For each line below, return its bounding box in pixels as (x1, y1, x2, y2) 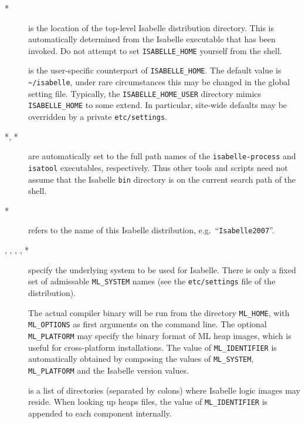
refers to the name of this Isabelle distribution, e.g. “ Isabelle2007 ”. (28, 224, 274, 236)
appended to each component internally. (28, 407, 172, 419)
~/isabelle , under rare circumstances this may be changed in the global (28, 76, 290, 88)
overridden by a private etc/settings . (28, 110, 167, 123)
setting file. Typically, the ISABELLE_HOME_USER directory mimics (28, 87, 262, 99)
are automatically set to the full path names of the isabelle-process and (28, 150, 296, 162)
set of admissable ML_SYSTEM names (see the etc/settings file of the (28, 275, 276, 287)
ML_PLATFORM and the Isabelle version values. (28, 364, 189, 376)
